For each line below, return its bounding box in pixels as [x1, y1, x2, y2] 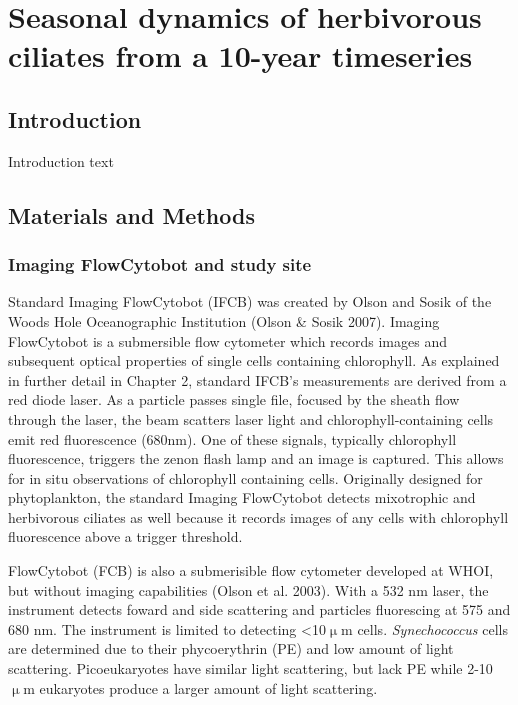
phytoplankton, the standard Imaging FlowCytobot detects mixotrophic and [8, 487, 476, 508]
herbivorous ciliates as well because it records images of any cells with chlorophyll [8, 506, 509, 527]
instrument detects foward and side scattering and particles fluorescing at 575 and [8, 599, 511, 620]
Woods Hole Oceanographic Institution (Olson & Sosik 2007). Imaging [8, 310, 440, 331]
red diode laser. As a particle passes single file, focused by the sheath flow [8, 389, 460, 410]
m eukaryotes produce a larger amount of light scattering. [23, 677, 378, 698]
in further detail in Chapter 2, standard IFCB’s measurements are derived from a [8, 369, 507, 390]
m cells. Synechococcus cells [341, 618, 508, 639]
